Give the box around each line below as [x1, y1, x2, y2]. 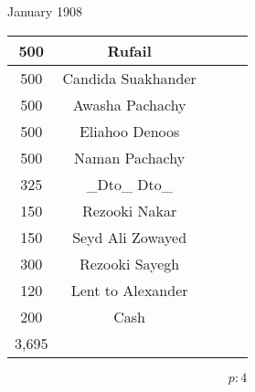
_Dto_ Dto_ [86, 173, 173, 195]
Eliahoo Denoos [79, 120, 180, 142]
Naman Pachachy [74, 146, 186, 168]
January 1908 [7, 2, 82, 20]
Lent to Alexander [70, 279, 188, 301]
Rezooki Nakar [81, 199, 177, 221]
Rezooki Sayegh [80, 252, 180, 274]
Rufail [107, 39, 152, 61]
